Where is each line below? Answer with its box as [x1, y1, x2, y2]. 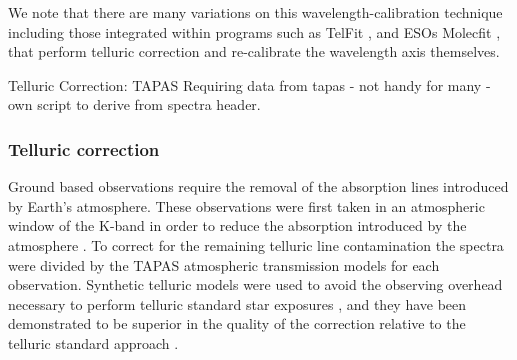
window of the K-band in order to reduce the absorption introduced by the [8, 215, 467, 236]
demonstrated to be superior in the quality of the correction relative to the [8, 313, 466, 334]
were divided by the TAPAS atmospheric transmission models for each [8, 254, 440, 275]
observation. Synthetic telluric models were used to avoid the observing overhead [8, 274, 503, 295]
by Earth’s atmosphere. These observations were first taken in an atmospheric [8, 195, 485, 216]
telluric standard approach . [8, 332, 179, 353]
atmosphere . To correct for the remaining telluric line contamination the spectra [8, 234, 504, 255]
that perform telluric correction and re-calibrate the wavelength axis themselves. [8, 41, 500, 62]
